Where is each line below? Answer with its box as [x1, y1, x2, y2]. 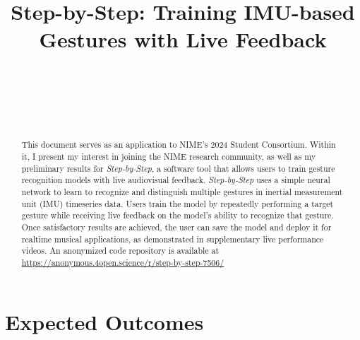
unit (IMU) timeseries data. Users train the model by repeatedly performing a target [21, 197, 334, 209]
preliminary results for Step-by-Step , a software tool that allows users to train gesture [21, 162, 335, 174]
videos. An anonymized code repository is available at [21, 245, 220, 257]
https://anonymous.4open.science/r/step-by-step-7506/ [21, 257, 224, 269]
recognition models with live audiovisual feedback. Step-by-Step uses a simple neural [21, 174, 330, 186]
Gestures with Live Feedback [39, 25, 327, 54]
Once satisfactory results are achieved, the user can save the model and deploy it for [21, 221, 332, 233]
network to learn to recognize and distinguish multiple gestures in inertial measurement [21, 186, 343, 198]
